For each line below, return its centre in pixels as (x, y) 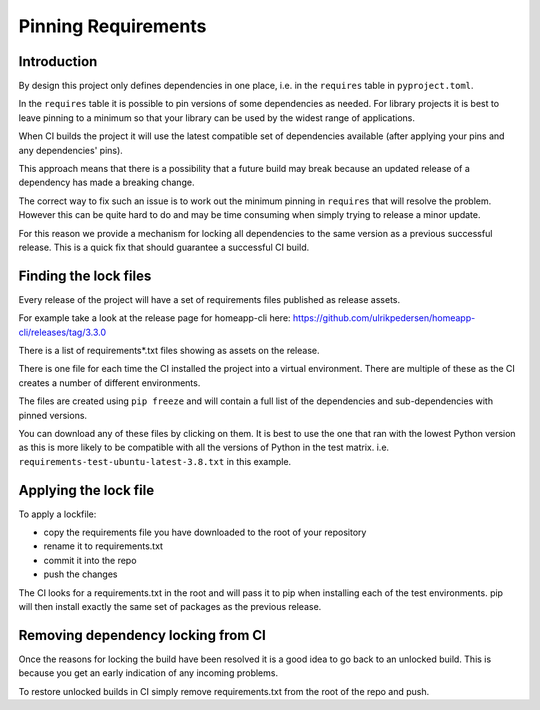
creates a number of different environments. (109, 382)
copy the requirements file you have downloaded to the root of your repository (205, 532)
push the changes (80, 574)
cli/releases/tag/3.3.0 (62, 332)
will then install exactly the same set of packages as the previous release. (170, 607)
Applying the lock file (86, 490)
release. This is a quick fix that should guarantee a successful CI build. (164, 247)
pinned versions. (53, 415)
